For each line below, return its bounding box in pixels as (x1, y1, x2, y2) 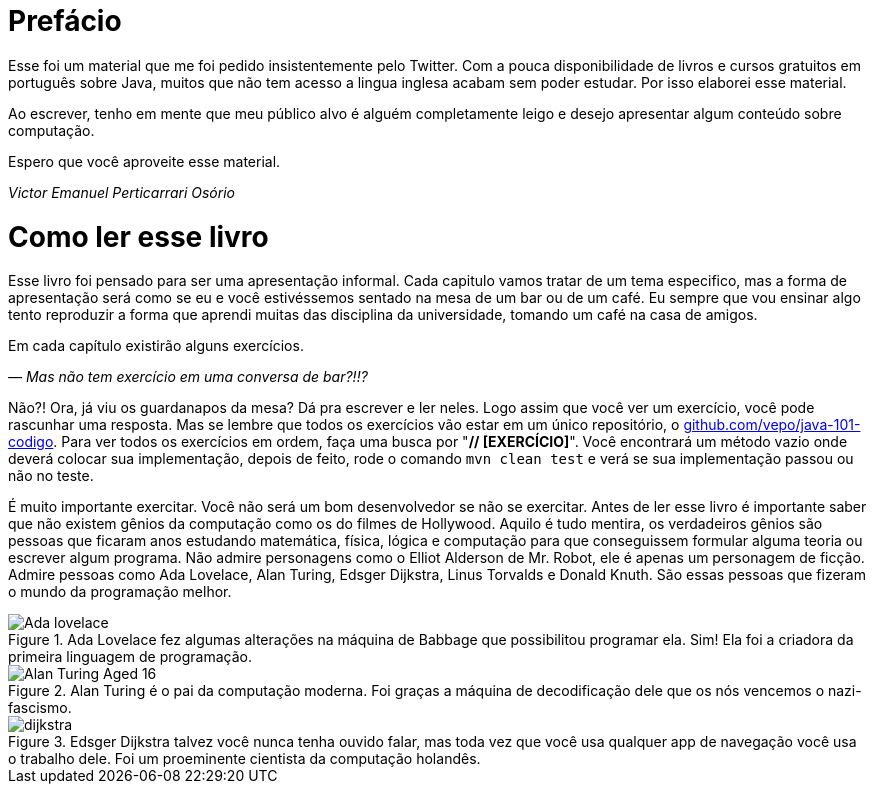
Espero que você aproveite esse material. (8, 152, 281, 170)
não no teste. (8, 467, 94, 485)
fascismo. (8, 699, 72, 717)
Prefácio (8, 4, 122, 38)
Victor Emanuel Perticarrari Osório (8, 183, 235, 201)
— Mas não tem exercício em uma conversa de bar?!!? (8, 368, 368, 386)
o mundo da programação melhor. (8, 583, 232, 601)
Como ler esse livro (8, 219, 269, 254)
